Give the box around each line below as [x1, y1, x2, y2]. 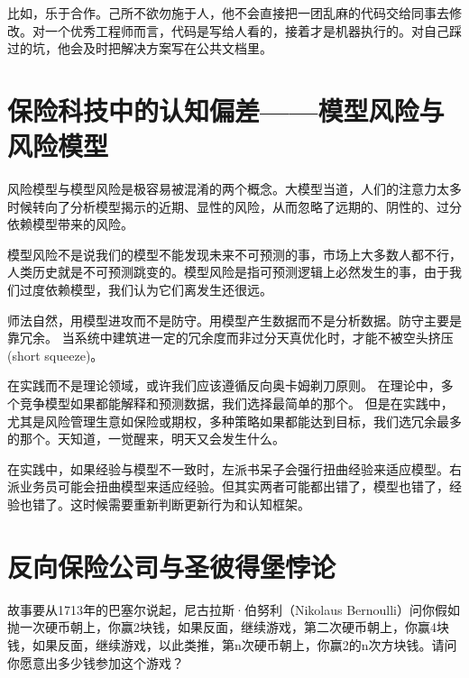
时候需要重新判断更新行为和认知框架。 [82, 495, 310, 513]
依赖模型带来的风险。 [7, 215, 133, 234]
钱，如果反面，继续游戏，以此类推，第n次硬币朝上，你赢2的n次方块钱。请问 [7, 635, 457, 654]
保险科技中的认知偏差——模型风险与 [7, 91, 445, 128]
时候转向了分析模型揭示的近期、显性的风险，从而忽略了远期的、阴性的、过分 [7, 197, 462, 215]
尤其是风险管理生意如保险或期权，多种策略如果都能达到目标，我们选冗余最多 [7, 411, 462, 430]
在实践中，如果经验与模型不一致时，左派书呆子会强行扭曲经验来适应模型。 [7, 459, 449, 478]
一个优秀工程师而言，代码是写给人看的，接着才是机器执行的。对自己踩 [44, 21, 462, 40]
